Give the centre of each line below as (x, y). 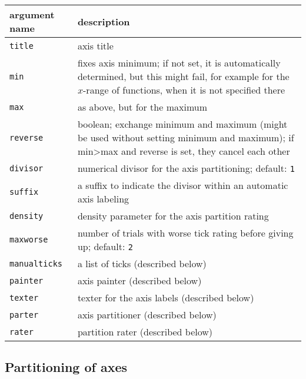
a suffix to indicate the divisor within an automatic (183, 185)
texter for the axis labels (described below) (166, 297)
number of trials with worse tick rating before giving (185, 233)
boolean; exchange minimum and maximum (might (182, 124)
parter (24, 315)
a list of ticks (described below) (142, 263)
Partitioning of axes (66, 367)
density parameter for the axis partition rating (173, 216)
